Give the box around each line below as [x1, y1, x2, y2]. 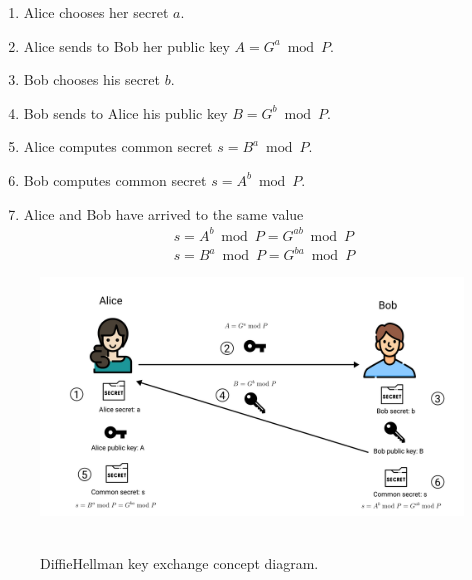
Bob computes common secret [23, 169, 207, 190]
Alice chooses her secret [23, 2, 169, 22]
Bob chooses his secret [23, 69, 161, 90]
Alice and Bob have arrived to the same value [23, 203, 304, 224]
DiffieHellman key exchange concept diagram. [40, 552, 319, 573]
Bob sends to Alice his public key [23, 102, 228, 123]
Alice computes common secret [23, 136, 213, 157]
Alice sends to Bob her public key [23, 35, 230, 56]
